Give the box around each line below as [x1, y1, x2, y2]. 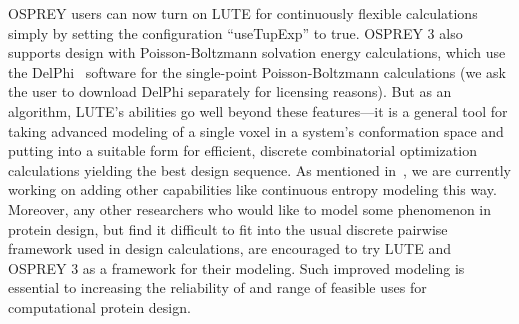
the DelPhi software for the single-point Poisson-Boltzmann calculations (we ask [8, 61, 506, 82]
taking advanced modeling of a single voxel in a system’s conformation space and [8, 120, 504, 141]
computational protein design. [8, 296, 191, 317]
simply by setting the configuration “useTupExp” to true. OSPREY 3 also [8, 22, 463, 43]
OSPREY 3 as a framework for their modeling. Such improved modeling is [8, 257, 465, 278]
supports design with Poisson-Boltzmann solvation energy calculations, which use [8, 42, 506, 63]
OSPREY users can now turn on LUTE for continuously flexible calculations [8, 3, 478, 23]
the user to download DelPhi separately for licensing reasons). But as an [8, 81, 452, 102]
